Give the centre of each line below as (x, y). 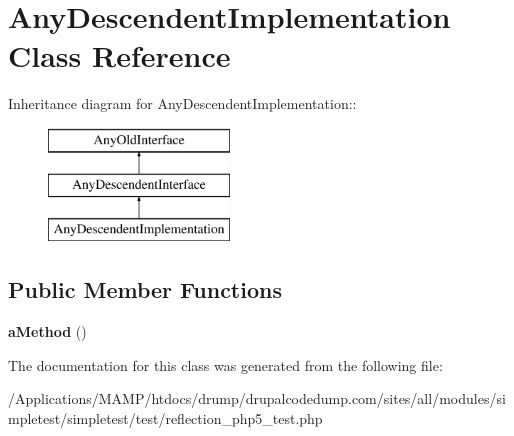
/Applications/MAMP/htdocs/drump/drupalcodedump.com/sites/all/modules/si (257, 398)
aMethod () (47, 331)
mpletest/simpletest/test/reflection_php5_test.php (165, 417)
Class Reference (119, 55)
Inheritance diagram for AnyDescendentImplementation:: (182, 103)
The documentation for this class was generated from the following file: (225, 364)
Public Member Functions (145, 289)
